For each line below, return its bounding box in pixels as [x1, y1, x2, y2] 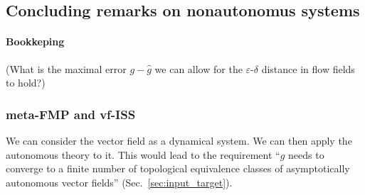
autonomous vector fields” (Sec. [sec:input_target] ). [6, 174, 233, 189]
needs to [288, 147, 324, 162]
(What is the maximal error [6, 61, 127, 76]
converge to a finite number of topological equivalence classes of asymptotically [6, 161, 350, 176]
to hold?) [6, 75, 46, 90]
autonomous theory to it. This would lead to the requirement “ [6, 147, 280, 162]
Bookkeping [6, 34, 65, 49]
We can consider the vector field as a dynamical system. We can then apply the [6, 133, 352, 147]
